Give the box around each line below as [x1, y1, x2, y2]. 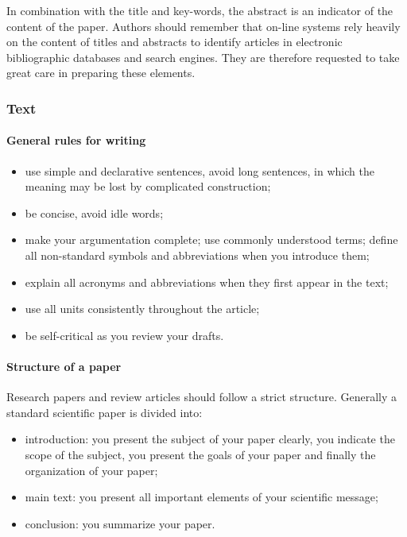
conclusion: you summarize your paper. [25, 515, 215, 531]
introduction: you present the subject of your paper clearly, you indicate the [25, 431, 395, 447]
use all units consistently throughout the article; [25, 300, 260, 317]
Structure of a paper [6, 357, 122, 374]
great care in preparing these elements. [6, 64, 196, 81]
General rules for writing [6, 132, 146, 149]
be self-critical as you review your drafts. [25, 326, 224, 343]
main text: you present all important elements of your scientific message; [25, 489, 378, 505]
